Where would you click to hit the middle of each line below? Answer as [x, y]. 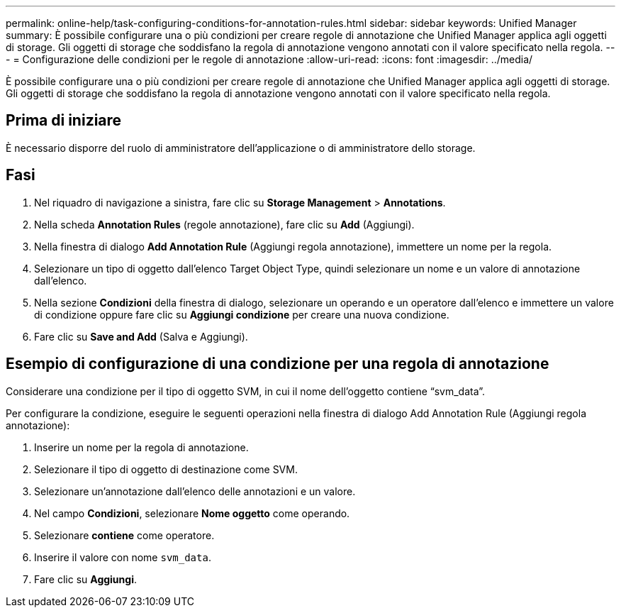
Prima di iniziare [64, 121]
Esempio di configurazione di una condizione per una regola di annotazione [278, 364]
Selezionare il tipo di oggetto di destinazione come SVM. [166, 469]
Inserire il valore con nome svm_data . [123, 557]
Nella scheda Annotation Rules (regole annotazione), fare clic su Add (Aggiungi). [224, 224]
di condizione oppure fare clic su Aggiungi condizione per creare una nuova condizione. [242, 314]
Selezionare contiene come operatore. [124, 535]
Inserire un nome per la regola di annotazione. [141, 447]
